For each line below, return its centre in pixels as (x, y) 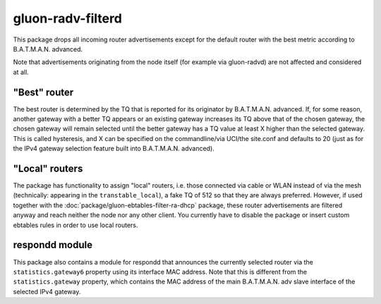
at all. (21, 72)
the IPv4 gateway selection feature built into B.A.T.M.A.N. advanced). (114, 149)
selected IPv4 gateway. (47, 291)
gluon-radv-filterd (68, 18)
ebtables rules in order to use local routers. (75, 225)
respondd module (53, 245)
